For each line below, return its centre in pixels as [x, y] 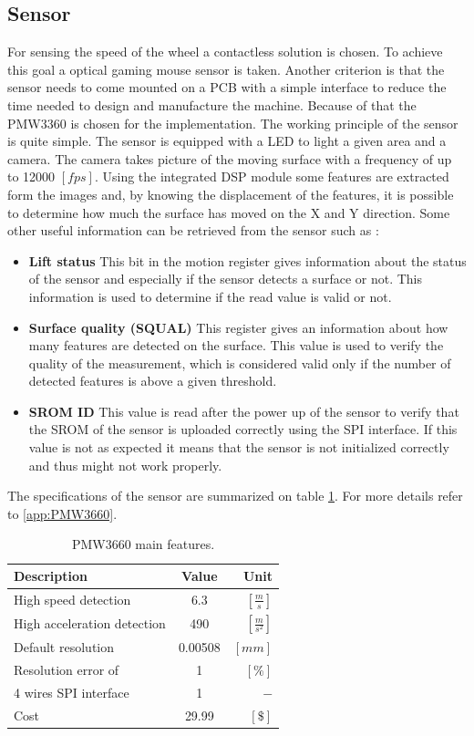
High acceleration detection [90, 623]
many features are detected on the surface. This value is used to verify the [236, 345]
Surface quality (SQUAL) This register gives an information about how [238, 327]
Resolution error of [67, 670]
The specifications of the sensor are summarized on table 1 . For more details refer [235, 496]
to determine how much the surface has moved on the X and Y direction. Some [229, 212]
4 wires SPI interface [72, 693]
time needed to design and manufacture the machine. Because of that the [212, 104]
